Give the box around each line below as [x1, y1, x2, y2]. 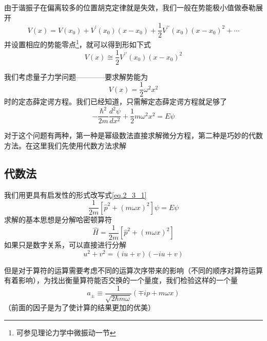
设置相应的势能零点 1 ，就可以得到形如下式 [11, 37, 151, 49]
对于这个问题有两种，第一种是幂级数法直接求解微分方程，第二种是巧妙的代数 [4, 130, 263, 141]
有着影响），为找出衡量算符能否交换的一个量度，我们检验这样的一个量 [4, 275, 238, 286]
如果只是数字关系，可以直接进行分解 [4, 239, 126, 250]
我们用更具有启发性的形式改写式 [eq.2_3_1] [4, 189, 147, 200]
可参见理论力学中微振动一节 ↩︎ [16, 327, 116, 337]
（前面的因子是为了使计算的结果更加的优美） [4, 302, 155, 313]
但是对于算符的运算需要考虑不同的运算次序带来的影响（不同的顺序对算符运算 [4, 264, 263, 275]
